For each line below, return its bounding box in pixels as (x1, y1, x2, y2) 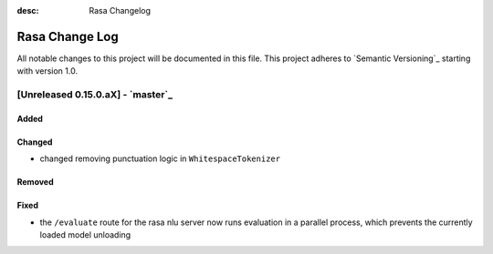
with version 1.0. (16, 66, 78, 76)
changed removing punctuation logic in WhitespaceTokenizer (39, 153, 281, 164)
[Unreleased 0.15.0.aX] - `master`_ (16, 88, 173, 101)
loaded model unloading (39, 229, 131, 240)
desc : (16, 5, 39, 15)
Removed (16, 177, 54, 188)
